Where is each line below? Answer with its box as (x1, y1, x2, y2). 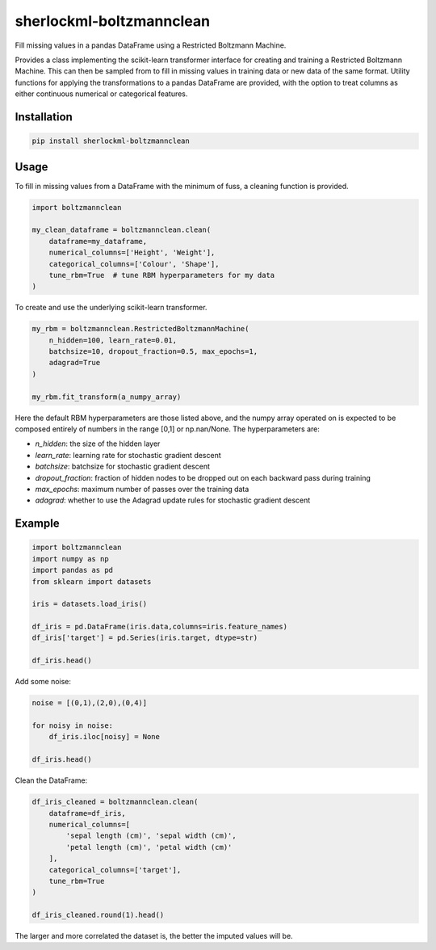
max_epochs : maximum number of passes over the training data (35, 484, 249, 494)
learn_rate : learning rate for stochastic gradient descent (35, 450, 221, 460)
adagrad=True (48, 358, 101, 368)
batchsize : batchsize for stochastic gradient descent (35, 461, 210, 472)
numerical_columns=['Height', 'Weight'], (48, 248, 216, 258)
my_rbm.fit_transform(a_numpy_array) (31, 392, 182, 401)
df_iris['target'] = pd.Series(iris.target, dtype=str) (31, 633, 258, 642)
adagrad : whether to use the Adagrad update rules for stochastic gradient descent (35, 495, 311, 505)
